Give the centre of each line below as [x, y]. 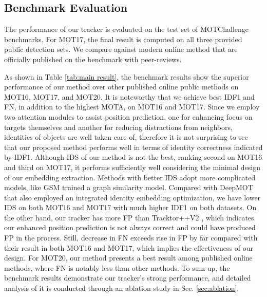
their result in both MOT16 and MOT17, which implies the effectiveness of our [129, 247]
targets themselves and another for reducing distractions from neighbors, [118, 127]
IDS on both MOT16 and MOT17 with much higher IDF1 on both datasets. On [130, 207]
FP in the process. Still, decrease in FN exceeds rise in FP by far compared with [131, 238]
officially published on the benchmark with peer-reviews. [93, 59]
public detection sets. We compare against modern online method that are [121, 49]
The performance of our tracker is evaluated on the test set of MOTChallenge [126, 29]
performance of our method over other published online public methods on [121, 87]
